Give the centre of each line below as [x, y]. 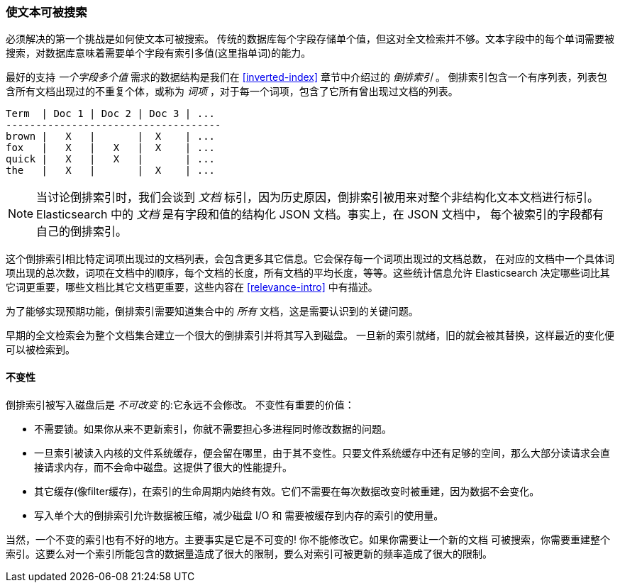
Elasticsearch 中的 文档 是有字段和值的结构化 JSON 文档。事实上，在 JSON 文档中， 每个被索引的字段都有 [320, 215]
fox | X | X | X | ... [111, 148]
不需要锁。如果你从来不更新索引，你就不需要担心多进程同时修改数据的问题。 [213, 428]
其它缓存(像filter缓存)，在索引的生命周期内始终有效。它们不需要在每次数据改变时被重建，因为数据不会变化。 [287, 491]
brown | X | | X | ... [111, 137]
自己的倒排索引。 [82, 232]
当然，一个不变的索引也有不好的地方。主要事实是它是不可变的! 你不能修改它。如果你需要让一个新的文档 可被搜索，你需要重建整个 [308, 539]
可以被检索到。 [40, 350]
